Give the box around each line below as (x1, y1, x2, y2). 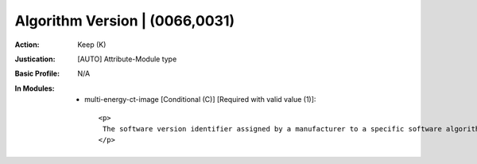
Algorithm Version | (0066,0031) (14, 12, 235, 29)
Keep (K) (77, 40, 107, 49)
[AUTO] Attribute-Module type (77, 54, 177, 64)
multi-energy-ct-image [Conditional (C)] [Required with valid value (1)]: (84, 95, 316, 104)
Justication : (14, 54, 56, 64)
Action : (14, 40, 40, 49)
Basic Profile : (14, 68, 60, 79)
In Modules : (14, 84, 55, 93)
